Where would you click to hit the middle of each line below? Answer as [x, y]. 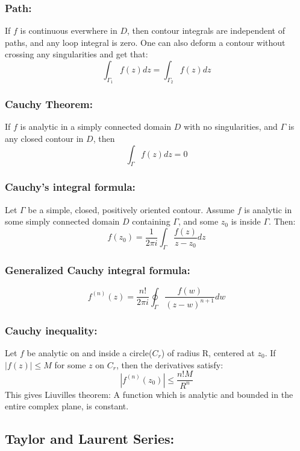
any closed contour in [44, 139]
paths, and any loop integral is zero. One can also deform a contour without [145, 42]
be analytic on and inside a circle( [89, 352]
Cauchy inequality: [51, 330]
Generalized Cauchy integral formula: [98, 270]
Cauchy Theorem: [49, 104]
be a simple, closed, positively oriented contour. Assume [131, 209]
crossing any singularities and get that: [77, 54]
